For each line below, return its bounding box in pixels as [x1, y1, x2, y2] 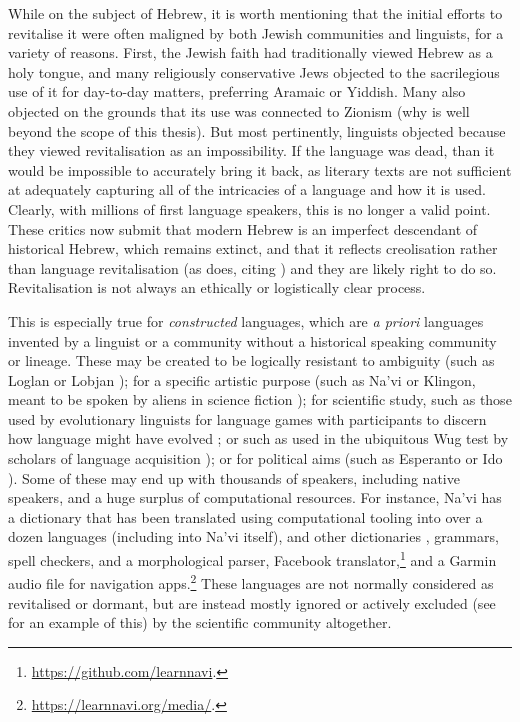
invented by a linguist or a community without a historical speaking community [8, 330, 497, 351]
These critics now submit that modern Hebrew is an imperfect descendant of [8, 218, 478, 239]
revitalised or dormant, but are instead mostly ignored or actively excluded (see [8, 592, 496, 613]
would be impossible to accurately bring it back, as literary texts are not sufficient [8, 159, 512, 180]
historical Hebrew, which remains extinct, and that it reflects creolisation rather [8, 238, 498, 259]
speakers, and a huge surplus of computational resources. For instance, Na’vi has [8, 487, 502, 508]
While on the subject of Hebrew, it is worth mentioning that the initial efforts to [8, 3, 503, 23]
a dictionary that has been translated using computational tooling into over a [8, 506, 483, 527]
